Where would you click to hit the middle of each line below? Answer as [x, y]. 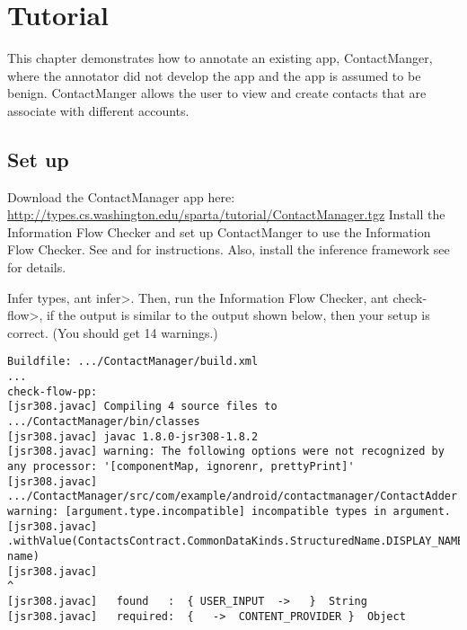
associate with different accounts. [98, 110]
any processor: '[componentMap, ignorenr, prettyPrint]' [181, 467]
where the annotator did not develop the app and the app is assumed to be [214, 75]
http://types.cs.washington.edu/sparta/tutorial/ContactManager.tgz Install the [226, 214]
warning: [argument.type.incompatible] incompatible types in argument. [229, 512]
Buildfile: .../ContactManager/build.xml [133, 362]
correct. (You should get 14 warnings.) [113, 332]
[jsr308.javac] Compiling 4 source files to [142, 407]
